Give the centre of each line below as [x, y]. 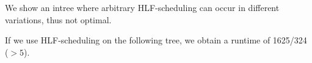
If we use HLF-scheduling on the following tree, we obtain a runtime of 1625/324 [156, 40]
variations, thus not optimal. [58, 19]
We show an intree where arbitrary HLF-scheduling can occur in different [142, 7]
